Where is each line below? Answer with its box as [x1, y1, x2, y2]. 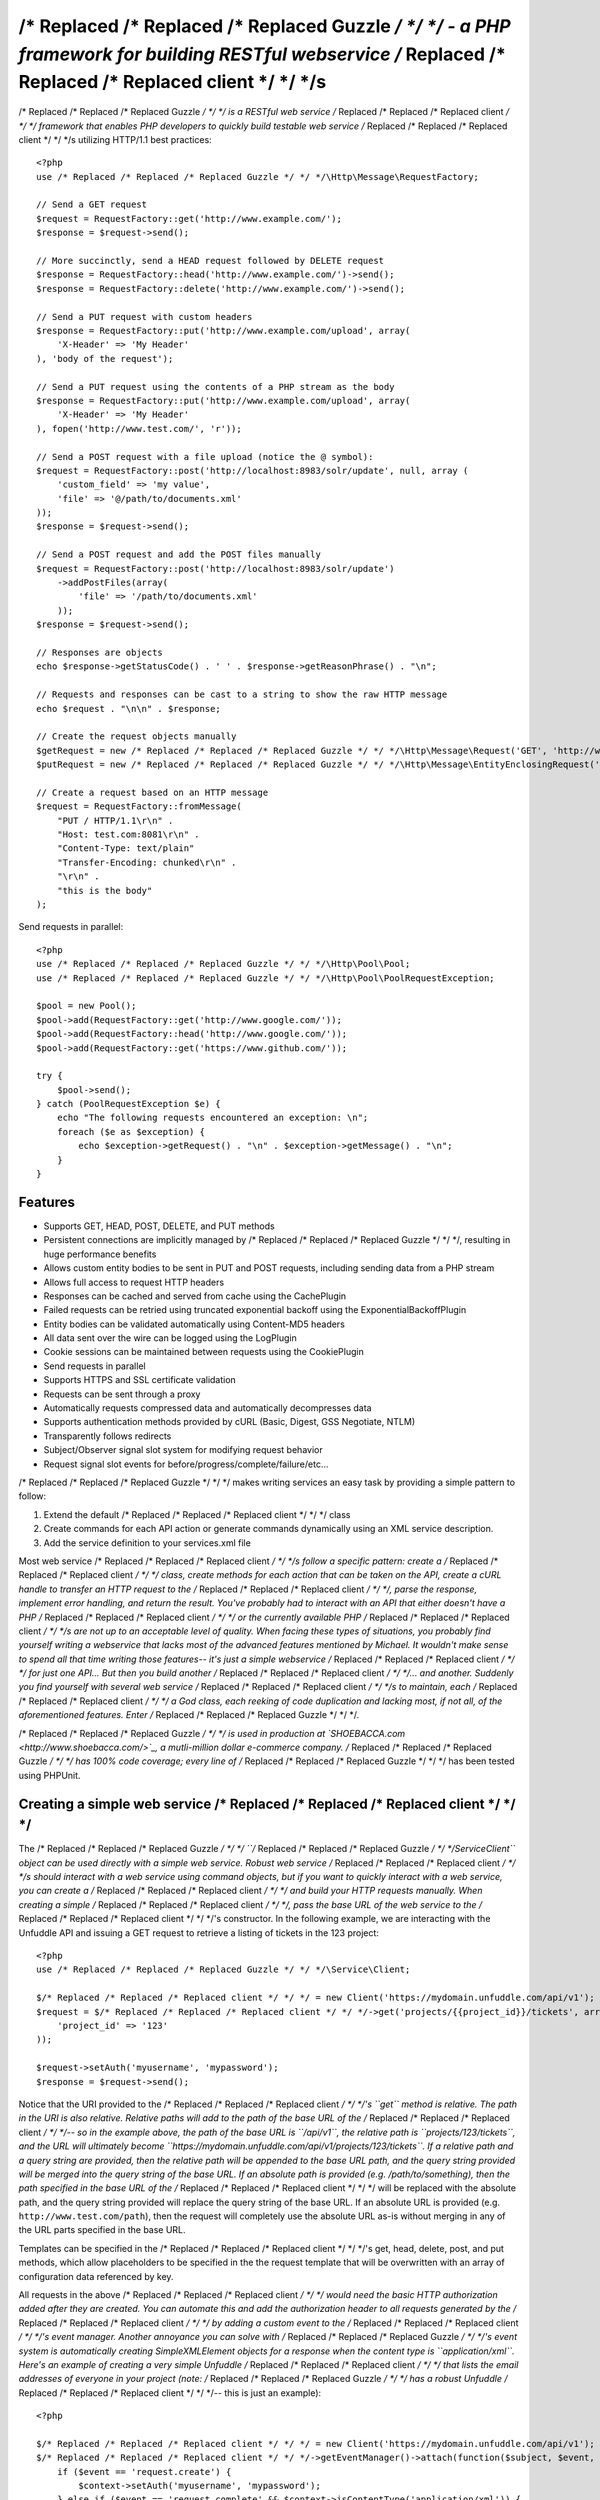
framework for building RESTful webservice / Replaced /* [18, 43, 507, 65]
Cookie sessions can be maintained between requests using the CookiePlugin [43, 1346, 364, 1358]
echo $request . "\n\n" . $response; [36, 703, 222, 714]
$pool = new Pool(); [36, 1000, 137, 1012]
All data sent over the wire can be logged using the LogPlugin [43, 1332, 297, 1344]
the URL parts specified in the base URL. [18, 2224, 186, 2236]
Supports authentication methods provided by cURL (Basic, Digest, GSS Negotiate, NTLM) [43, 1416, 415, 1428]
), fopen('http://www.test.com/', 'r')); [36, 423, 242, 434]
